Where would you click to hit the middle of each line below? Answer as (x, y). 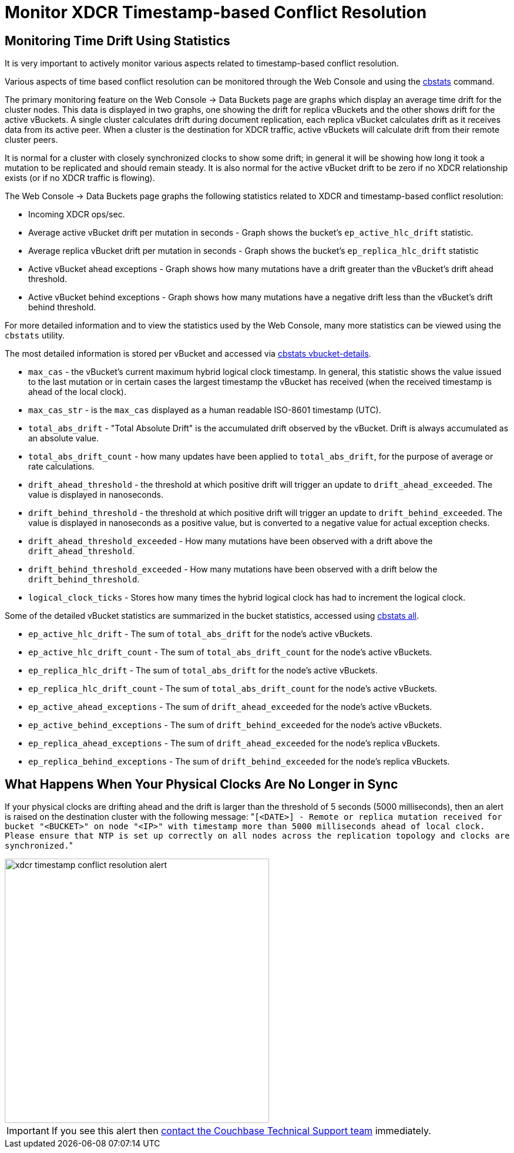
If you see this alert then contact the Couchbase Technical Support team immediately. (241, 1131)
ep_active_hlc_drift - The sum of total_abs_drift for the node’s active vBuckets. (201, 634)
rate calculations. (61, 467)
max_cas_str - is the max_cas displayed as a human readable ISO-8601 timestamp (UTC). (205, 410)
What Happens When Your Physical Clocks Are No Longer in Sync (201, 784)
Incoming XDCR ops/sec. (77, 214)
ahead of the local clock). (77, 392)
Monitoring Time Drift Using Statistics (117, 41)
